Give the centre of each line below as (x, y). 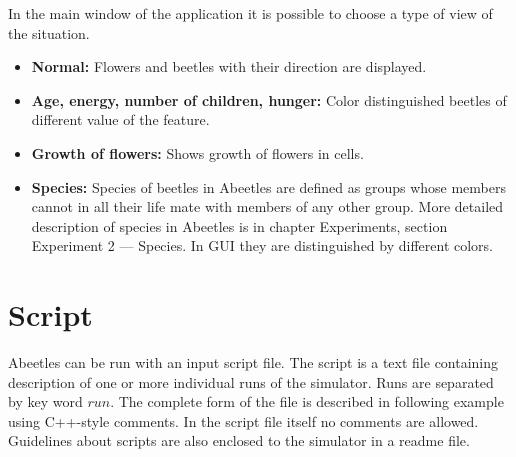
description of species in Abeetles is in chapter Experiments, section (239, 225)
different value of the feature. (120, 119)
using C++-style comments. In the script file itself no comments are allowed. (243, 420)
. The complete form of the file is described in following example (307, 401)
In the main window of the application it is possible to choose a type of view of (250, 13)
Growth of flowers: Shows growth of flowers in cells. (197, 152)
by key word (45, 401)
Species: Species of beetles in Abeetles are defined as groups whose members (268, 186)
